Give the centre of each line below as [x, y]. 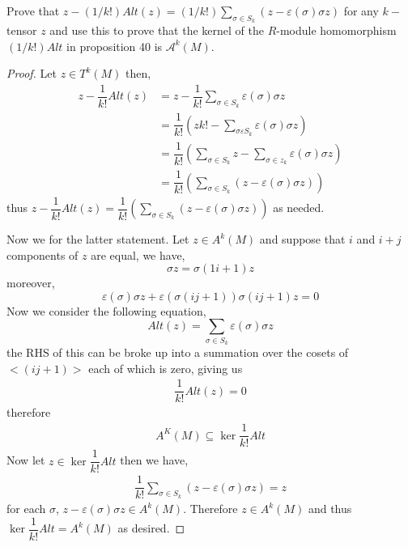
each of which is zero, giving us [166, 368]
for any [361, 11]
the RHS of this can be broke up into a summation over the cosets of [178, 352]
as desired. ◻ [151, 528]
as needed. [299, 208]
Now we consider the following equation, [106, 310]
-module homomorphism [336, 30]
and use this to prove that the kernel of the [157, 30]
